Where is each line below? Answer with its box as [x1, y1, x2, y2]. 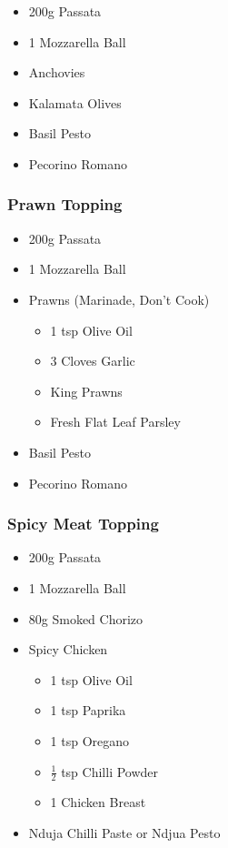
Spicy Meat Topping [7, 512, 159, 535]
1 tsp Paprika [50, 701, 126, 720]
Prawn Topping [7, 193, 123, 216]
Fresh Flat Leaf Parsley [50, 412, 181, 431]
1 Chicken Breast [50, 792, 146, 812]
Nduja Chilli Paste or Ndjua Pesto [28, 823, 221, 842]
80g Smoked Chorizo [28, 609, 144, 628]
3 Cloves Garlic [50, 351, 135, 370]
